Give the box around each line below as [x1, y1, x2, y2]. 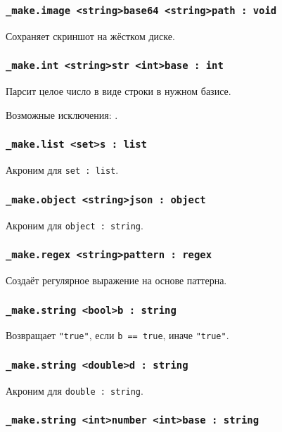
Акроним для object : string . [6, 217, 143, 232]
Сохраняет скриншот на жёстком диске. [6, 28, 175, 43]
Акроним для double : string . [6, 383, 143, 398]
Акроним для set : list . [6, 163, 119, 177]
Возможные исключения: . [6, 107, 118, 122]
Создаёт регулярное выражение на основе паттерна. [6, 273, 227, 287]
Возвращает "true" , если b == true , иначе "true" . [6, 328, 229, 343]
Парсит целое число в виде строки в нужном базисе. [6, 84, 231, 99]
